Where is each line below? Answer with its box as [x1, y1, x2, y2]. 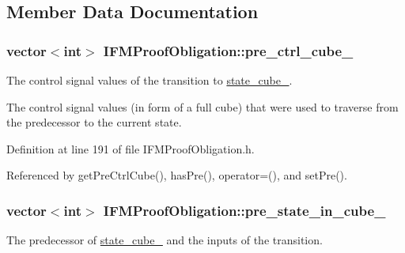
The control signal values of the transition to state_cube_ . [6, 72, 293, 88]
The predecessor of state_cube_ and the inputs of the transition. [6, 232, 323, 248]
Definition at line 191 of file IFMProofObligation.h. [6, 140, 255, 157]
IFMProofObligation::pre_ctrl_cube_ [103, 40, 354, 60]
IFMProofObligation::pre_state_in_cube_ [103, 200, 386, 220]
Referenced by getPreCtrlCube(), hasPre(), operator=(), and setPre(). [6, 167, 347, 183]
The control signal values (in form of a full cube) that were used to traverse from [6, 98, 399, 115]
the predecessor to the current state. [6, 114, 182, 130]
